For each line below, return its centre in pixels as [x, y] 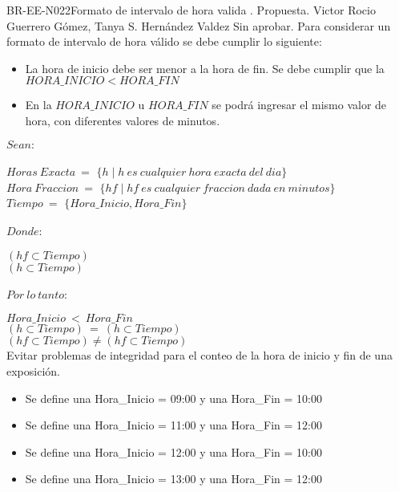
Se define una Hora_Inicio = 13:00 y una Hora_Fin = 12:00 [173, 479]
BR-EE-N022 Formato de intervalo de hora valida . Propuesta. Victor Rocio [191, 10]
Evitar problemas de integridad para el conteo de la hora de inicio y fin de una [199, 355]
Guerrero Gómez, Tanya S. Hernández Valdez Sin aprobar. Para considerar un [199, 25]
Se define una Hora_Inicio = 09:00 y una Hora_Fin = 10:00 [173, 398]
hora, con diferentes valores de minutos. [123, 120]
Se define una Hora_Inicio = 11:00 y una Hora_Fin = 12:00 [173, 425]
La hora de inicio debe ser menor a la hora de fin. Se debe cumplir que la [205, 68]
